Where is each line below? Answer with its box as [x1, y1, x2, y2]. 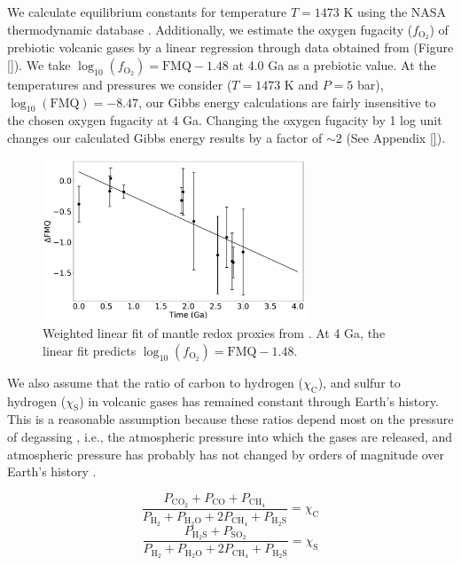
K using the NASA [343, 3, 447, 20]
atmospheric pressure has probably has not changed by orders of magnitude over [7, 444, 445, 463]
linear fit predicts [43, 341, 137, 359]
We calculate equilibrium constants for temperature [7, 3, 287, 20]
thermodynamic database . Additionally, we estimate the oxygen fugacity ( [7, 20, 413, 38]
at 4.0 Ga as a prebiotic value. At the [232, 56, 436, 75]
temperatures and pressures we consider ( [7, 75, 232, 94]
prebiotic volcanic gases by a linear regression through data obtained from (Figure [7, 38, 454, 57]
